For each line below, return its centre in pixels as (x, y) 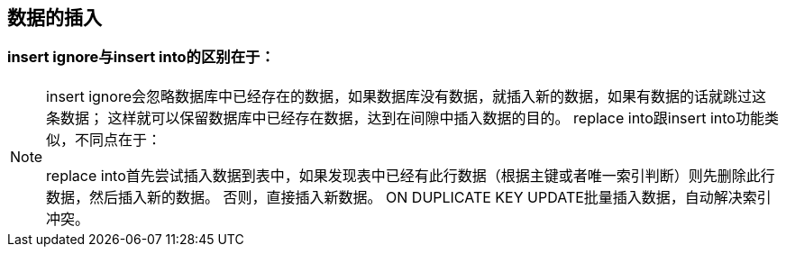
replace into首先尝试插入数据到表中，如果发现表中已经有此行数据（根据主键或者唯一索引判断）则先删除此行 (411, 175)
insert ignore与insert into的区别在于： (141, 57)
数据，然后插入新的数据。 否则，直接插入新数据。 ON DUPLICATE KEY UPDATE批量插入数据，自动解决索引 (409, 197)
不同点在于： (119, 139)
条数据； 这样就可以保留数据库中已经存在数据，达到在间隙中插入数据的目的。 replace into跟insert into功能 (405, 118)
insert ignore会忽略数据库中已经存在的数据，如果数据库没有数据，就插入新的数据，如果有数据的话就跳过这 (406, 96)
